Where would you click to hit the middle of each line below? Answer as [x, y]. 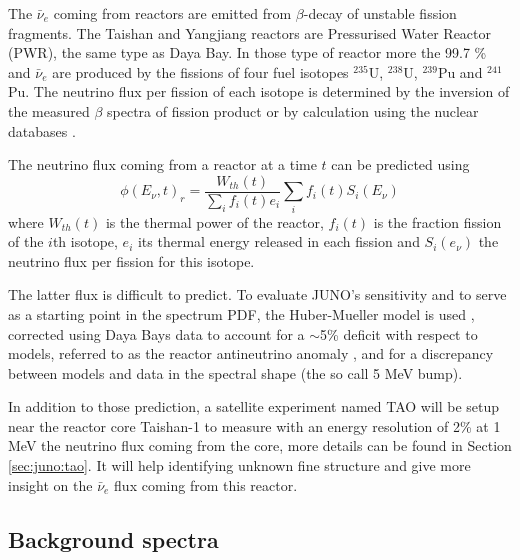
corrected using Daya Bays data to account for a [156, 333]
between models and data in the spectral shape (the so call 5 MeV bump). [235, 372]
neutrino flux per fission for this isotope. [131, 260]
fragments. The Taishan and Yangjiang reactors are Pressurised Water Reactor [249, 32]
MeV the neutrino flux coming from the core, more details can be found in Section [260, 445]
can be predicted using [400, 164]
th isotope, [85, 241]
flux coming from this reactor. [206, 484]
